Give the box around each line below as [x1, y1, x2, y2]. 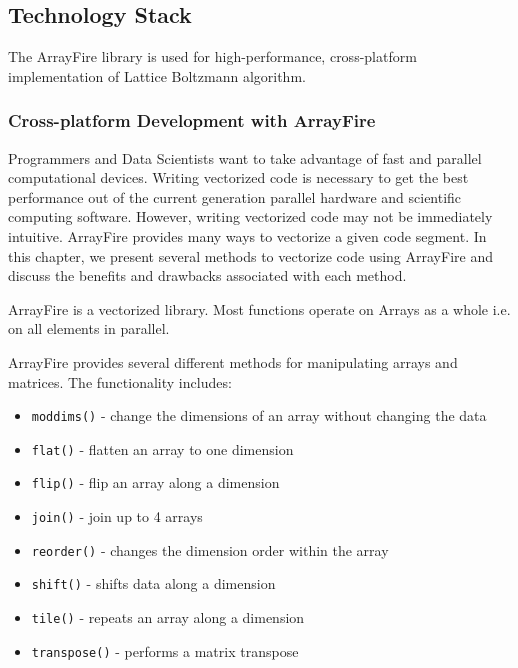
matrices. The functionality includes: [8, 371, 232, 392]
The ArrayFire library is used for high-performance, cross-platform [8, 46, 417, 67]
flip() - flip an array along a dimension [31, 472, 280, 493]
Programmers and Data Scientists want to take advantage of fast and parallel [8, 147, 482, 168]
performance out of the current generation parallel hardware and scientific [8, 186, 462, 207]
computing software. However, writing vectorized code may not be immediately [8, 206, 493, 227]
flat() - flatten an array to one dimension [31, 438, 294, 459]
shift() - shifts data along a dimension [31, 573, 276, 594]
